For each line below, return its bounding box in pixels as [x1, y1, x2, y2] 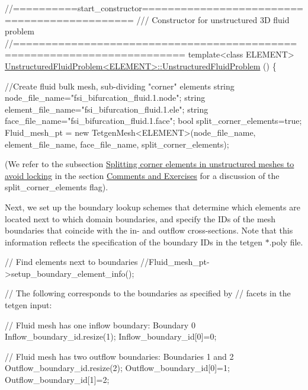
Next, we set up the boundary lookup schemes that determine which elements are [5, 200, 300, 213]
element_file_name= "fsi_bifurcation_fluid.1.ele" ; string [5, 103, 208, 115]
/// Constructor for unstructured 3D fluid [136, 13, 290, 25]
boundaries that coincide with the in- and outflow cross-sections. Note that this [5, 224, 293, 236]
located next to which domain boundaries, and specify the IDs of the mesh [5, 212, 276, 225]
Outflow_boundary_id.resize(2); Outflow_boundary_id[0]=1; [5, 362, 230, 374]
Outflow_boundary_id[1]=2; [5, 373, 110, 386]
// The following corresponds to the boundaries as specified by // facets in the [5, 287, 291, 299]
